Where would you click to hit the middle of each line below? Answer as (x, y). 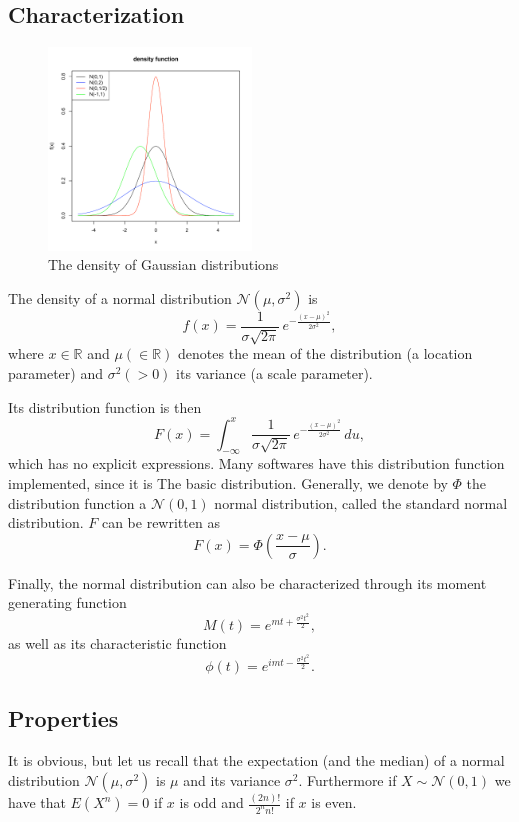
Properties (63, 718)
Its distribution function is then (105, 406)
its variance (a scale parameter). (274, 372)
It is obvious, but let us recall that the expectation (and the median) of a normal (256, 760)
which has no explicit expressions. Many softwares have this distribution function (256, 463)
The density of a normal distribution (120, 297)
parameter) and (55, 372)
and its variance (232, 779)
